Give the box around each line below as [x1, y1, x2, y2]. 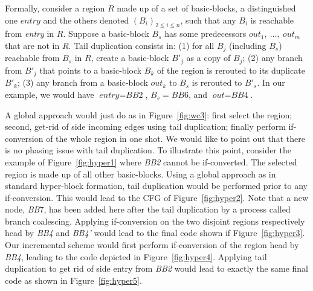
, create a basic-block [91, 51, 169, 64]
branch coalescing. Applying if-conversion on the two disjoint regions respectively [5, 214, 305, 227]
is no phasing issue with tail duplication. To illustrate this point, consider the [5, 144, 291, 156]
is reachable [250, 13, 294, 26]
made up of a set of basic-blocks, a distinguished [117, 2, 296, 14]
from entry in [5, 27, 54, 40]
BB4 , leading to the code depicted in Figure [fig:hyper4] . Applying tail [5, 250, 267, 263]
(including [229, 39, 266, 51]
